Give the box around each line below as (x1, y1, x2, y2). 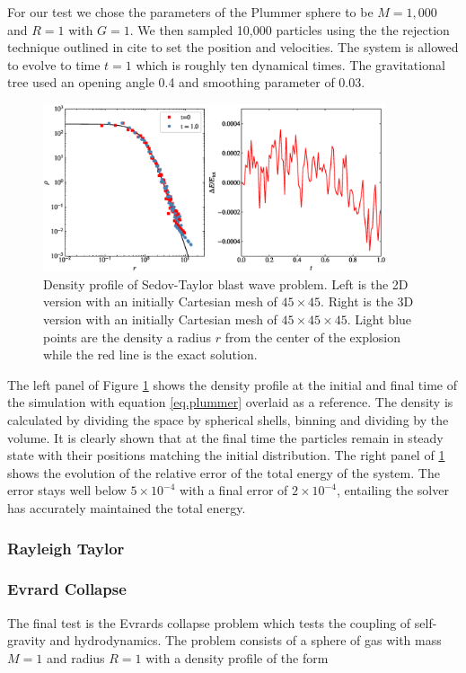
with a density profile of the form (145, 648, 329, 667)
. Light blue (347, 310, 412, 329)
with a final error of (180, 481, 288, 500)
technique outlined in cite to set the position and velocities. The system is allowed (7, 38, 459, 57)
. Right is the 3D (321, 292, 414, 311)
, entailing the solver (336, 481, 449, 500)
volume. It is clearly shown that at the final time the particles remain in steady (7, 428, 444, 447)
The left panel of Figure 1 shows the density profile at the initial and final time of (7, 375, 458, 394)
